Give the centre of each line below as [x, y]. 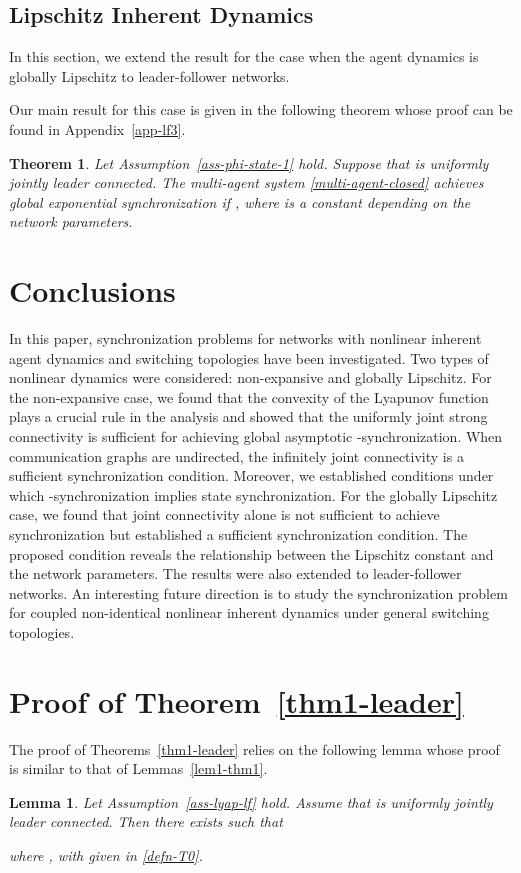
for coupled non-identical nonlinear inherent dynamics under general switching [249, 612]
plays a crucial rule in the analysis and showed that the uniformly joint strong [248, 416]
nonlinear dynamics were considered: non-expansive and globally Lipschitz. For [250, 377]
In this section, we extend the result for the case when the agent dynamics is [244, 56]
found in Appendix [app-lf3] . [97, 128]
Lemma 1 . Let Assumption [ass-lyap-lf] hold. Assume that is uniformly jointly [251, 801]
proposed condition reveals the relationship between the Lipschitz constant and [251, 553]
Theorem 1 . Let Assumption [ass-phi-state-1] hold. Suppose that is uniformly [249, 162]
